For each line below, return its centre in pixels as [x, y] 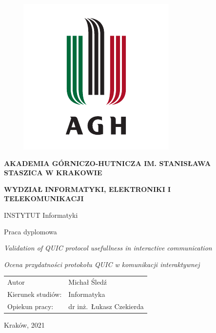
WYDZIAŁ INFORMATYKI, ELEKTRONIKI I [88, 189]
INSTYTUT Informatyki [41, 215]
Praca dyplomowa [30, 231]
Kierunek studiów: [35, 294]
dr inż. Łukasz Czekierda [106, 306]
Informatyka [87, 294]
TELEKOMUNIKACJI [44, 198]
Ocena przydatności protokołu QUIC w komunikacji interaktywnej [102, 264]
